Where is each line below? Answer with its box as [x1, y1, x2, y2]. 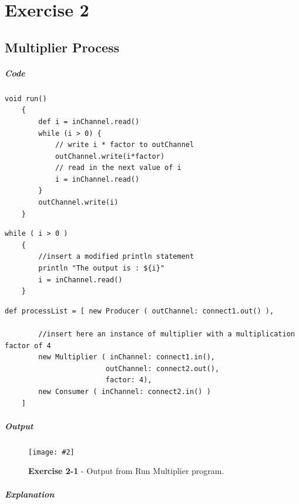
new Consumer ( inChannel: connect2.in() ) [38, 387, 211, 396]
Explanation [5, 488, 55, 500]
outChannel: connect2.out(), [105, 364, 220, 373]
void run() [5, 94, 47, 103]
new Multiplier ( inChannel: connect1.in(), [38, 353, 215, 362]
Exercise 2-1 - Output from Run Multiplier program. [28, 465, 224, 477]
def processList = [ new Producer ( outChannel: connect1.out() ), [5, 306, 274, 315]
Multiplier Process [5, 38, 120, 56]
